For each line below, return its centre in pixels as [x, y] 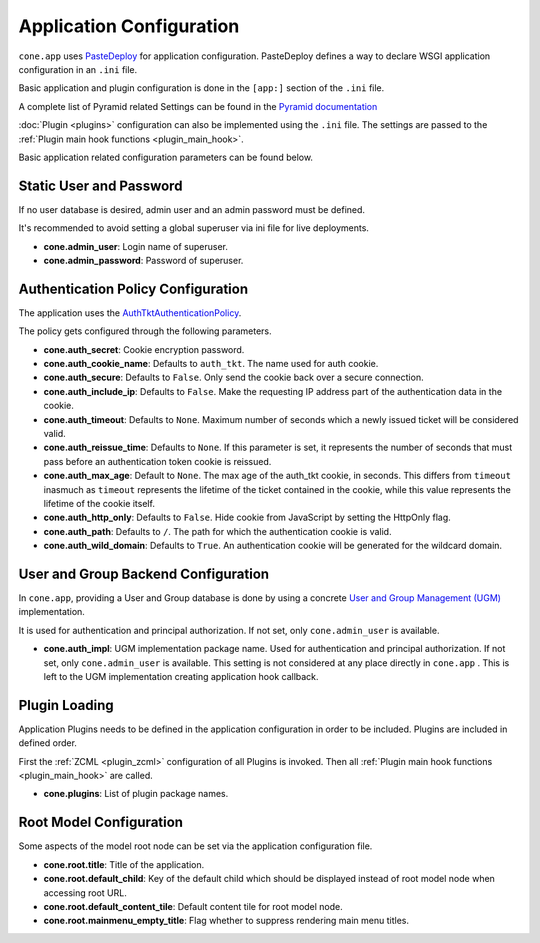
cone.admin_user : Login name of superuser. [136, 246]
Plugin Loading [66, 705]
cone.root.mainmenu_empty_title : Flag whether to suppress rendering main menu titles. [226, 921]
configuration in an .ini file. [78, 69]
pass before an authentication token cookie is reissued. [157, 461]
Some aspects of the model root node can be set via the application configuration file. [195, 846]
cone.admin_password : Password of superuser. [143, 260]
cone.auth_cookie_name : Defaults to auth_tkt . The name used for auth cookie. [211, 364]
